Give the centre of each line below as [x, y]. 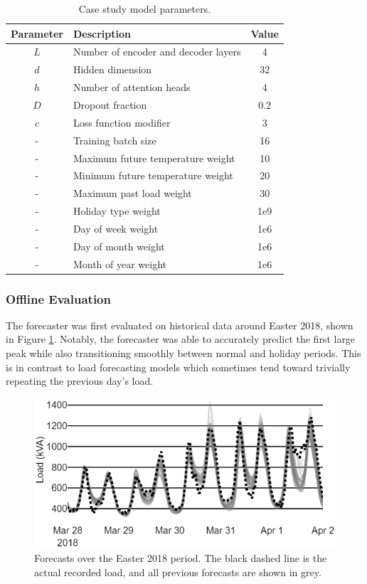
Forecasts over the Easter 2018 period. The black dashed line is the [181, 558]
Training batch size [115, 140]
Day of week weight [116, 228]
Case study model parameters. [145, 9]
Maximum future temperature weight [154, 158]
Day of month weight [119, 246]
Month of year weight [120, 264]
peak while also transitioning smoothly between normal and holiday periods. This [183, 353]
